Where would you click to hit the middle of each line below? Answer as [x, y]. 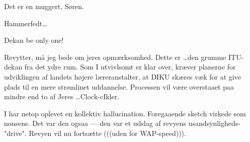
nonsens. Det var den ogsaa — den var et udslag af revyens [95, 123]
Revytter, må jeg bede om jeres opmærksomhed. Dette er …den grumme [115, 57]
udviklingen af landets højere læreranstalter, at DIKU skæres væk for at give [122, 76]
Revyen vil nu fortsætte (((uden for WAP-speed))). [107, 133]
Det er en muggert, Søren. [44, 6]
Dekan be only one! [34, 40]
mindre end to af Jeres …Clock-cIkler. [62, 96]
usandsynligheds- [214, 123]
